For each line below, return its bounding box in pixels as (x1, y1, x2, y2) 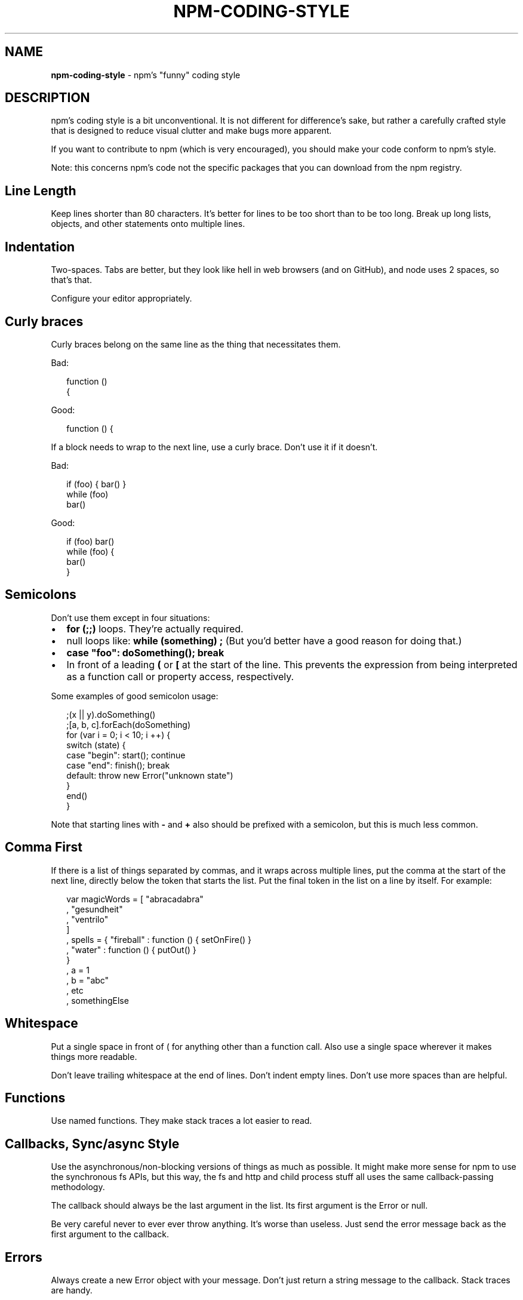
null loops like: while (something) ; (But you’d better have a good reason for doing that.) (66, 634, 462, 647)
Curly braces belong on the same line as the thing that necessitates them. (51, 339, 341, 349)
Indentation (5, 239, 75, 254)
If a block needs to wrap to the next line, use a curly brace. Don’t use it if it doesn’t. (51, 441, 378, 452)
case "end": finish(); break (66, 760, 170, 770)
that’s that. (51, 275, 92, 285)
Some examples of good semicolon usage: (51, 690, 219, 701)
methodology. (51, 1182, 105, 1193)
